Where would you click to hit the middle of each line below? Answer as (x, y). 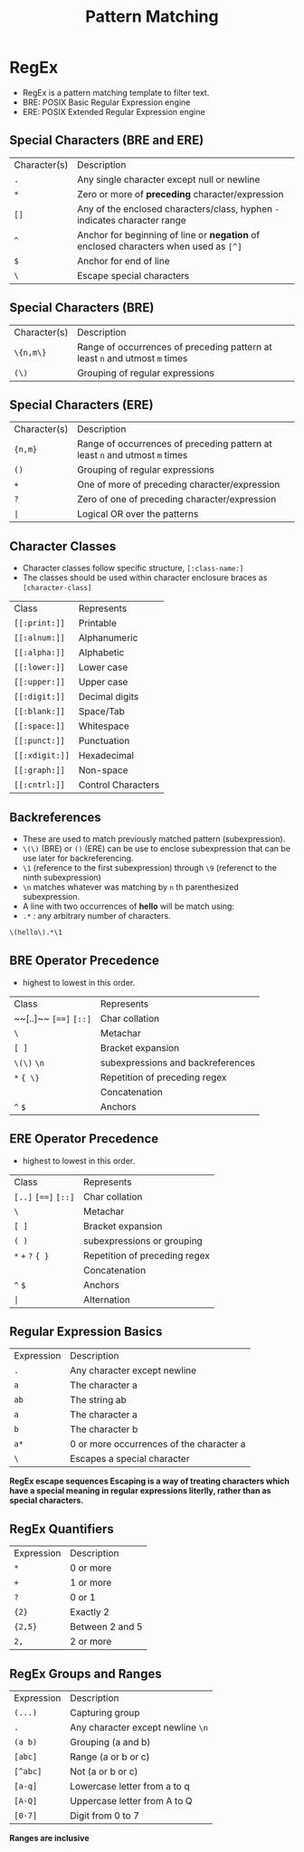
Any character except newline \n (139, 1727)
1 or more (91, 1583)
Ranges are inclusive (49, 1838)
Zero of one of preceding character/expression (176, 500)
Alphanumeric (108, 638)
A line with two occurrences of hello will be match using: (128, 906)
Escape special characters (133, 275)
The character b (104, 1429)
